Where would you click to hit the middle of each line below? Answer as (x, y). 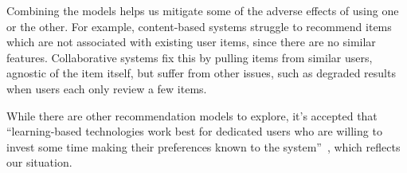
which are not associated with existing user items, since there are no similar (191, 42)
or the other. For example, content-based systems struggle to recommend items (199, 26)
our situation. (39, 162)
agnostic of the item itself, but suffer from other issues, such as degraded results (201, 73)
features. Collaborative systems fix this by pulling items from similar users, (190, 57)
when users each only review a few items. (107, 88)
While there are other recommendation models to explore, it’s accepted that (192, 115)
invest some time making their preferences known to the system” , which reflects (203, 146)
